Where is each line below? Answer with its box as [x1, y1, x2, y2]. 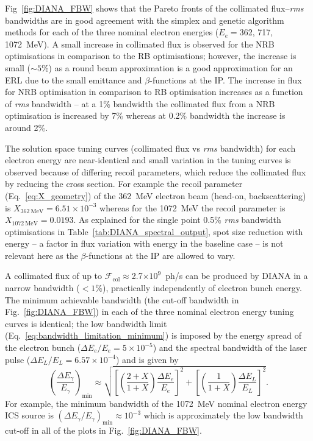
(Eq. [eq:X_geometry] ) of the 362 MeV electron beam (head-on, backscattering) [5, 189, 306, 202]
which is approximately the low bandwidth [143, 409, 303, 422]
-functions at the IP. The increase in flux [149, 73, 302, 86]
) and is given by [116, 353, 179, 365]
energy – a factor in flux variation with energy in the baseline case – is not [5, 237, 284, 250]
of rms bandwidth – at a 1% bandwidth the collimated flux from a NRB [5, 97, 275, 110]
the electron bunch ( [5, 341, 81, 354]
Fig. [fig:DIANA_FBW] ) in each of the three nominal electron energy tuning [5, 305, 294, 318]
